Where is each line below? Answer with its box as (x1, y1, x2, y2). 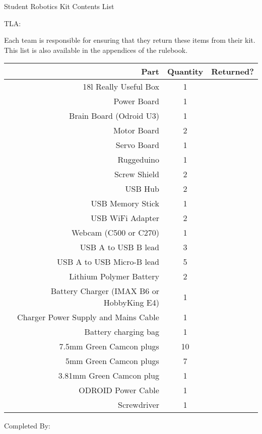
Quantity (167, 65, 204, 78)
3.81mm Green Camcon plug (58, 370, 159, 382)
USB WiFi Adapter (91, 212, 159, 224)
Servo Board (115, 139, 159, 151)
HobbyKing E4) (103, 297, 159, 309)
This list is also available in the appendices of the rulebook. (4, 44, 188, 55)
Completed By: (4, 420, 50, 431)
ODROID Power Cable (79, 384, 159, 396)
